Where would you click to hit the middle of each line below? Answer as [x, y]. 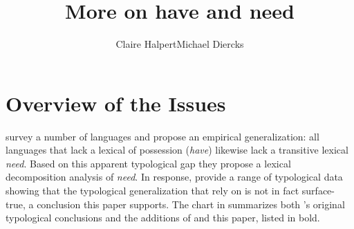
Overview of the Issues [116, 103]
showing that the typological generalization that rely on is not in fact [152, 191]
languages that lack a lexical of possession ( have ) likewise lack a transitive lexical [177, 150]
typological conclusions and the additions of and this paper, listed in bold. [163, 218]
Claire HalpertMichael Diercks [180, 44]
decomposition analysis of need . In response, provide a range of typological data [174, 177]
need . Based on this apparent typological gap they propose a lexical [148, 163]
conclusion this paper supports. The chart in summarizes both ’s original [191, 204]
